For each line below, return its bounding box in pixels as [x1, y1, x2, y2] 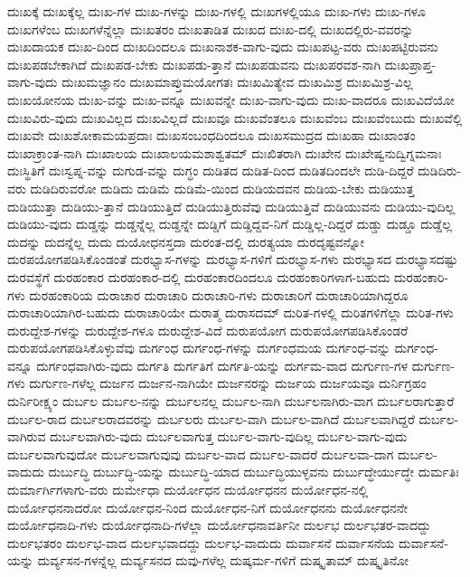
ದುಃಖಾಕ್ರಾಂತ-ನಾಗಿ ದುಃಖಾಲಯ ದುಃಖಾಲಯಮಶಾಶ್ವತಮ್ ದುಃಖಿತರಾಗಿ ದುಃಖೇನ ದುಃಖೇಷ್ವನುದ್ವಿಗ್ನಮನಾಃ [7, 143, 442, 162]
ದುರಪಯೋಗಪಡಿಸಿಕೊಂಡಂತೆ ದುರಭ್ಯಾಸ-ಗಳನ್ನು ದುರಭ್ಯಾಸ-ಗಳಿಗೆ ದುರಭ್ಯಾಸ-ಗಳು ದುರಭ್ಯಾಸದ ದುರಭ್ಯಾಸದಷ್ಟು [7, 250, 458, 269]
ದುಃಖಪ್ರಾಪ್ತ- [384, 54, 437, 73]
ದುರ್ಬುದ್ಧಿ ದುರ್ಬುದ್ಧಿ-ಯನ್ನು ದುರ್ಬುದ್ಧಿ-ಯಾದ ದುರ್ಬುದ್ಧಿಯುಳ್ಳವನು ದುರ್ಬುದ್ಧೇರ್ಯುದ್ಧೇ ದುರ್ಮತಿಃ [48, 462, 459, 481]
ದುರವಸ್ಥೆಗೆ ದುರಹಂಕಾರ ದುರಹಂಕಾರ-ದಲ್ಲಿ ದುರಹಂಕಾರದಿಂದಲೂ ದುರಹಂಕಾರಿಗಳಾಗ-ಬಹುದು [7, 267, 390, 286]
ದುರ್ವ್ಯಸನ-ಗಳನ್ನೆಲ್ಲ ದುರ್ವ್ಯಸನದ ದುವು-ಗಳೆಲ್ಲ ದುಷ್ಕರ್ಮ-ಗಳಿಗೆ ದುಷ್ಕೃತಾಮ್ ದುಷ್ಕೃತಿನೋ [37, 551, 409, 570]
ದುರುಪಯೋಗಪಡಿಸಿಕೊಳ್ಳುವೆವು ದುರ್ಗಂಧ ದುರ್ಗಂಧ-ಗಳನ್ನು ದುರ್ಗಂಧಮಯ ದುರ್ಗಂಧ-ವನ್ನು [7, 338, 390, 357]
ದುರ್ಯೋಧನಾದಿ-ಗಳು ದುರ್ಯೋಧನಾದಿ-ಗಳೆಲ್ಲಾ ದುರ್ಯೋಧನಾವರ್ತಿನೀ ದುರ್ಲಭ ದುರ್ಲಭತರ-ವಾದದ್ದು [7, 516, 431, 534]
